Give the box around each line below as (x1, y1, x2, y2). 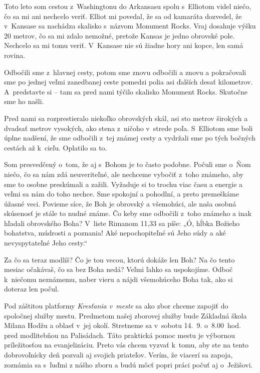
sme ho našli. (4, 96, 44, 106)
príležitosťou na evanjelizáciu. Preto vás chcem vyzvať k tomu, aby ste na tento (4, 339, 249, 350)
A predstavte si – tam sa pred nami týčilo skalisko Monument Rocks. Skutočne (4, 86, 248, 96)
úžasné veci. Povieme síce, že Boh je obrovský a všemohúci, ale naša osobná (4, 198, 236, 208)
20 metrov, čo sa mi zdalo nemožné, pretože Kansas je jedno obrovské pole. (4, 30, 235, 40)
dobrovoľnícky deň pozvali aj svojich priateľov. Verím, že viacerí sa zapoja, (4, 349, 233, 359)
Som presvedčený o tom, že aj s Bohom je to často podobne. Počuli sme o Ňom (4, 159, 251, 169)
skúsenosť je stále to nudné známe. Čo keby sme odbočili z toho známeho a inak (4, 208, 251, 218)
